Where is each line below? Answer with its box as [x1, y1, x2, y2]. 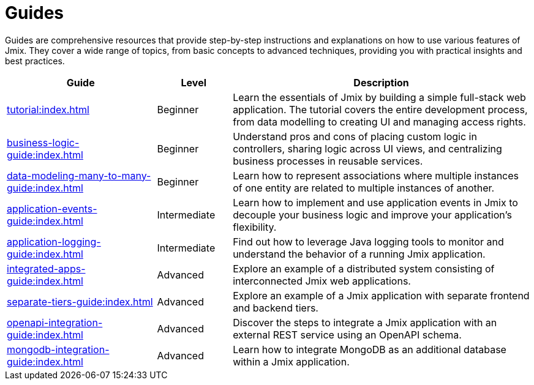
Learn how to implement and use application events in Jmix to [233, 196, 518, 209]
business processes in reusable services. [233, 154, 423, 167]
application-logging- [7, 235, 101, 248]
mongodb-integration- [7, 343, 110, 356]
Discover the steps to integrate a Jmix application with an [233, 316, 497, 329]
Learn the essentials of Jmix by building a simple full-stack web [233, 91, 526, 103]
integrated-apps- [7, 262, 86, 275]
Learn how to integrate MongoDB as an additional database [233, 343, 506, 356]
